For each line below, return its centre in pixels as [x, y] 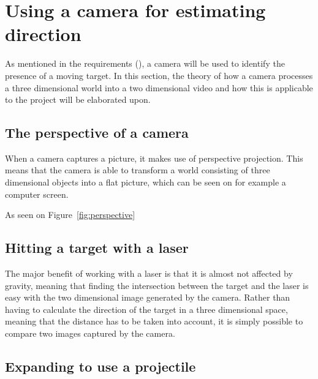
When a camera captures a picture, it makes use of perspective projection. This [154, 158]
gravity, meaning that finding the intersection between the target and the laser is [157, 285]
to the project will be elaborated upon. [78, 99]
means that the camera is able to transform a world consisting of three [138, 170]
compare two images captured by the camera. [90, 333]
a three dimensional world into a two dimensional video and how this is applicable [159, 87]
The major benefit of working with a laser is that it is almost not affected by [149, 273]
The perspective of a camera [97, 133]
